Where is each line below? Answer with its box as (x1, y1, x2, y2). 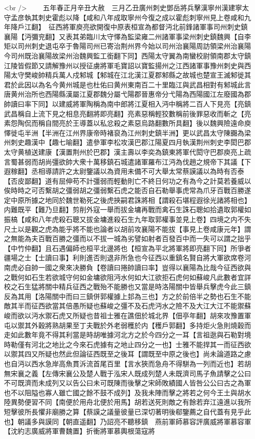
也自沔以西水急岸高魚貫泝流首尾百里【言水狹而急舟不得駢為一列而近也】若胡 (4, 358, 251, 368)
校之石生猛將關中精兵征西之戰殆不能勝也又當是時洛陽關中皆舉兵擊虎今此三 (4, 281, 244, 292)
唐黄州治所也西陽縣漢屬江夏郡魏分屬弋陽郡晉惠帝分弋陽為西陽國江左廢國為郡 (4, 89, 251, 99)
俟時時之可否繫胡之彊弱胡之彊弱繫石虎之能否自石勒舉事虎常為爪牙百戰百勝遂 (4, 185, 251, 195)
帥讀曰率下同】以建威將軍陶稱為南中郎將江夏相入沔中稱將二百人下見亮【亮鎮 (4, 98, 251, 109)
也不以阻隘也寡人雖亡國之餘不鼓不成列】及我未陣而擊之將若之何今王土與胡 (4, 387, 244, 397)
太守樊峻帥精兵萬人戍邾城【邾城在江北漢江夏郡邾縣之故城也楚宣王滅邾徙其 (10, 70, 251, 80)
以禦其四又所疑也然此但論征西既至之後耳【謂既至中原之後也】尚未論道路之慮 (4, 349, 251, 359)
